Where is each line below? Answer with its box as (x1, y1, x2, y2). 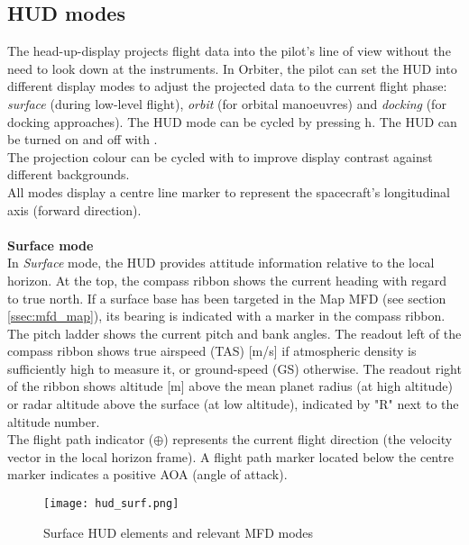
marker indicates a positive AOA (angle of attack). (7, 465, 288, 484)
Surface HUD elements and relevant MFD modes (43, 522, 314, 541)
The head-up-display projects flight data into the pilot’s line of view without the (7, 41, 451, 60)
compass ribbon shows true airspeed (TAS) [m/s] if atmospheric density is (7, 341, 417, 360)
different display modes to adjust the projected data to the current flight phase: (7, 77, 447, 95)
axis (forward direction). (7, 200, 142, 219)
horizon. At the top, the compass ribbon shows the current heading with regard (7, 270, 447, 289)
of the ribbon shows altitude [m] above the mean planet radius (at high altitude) (7, 377, 453, 395)
